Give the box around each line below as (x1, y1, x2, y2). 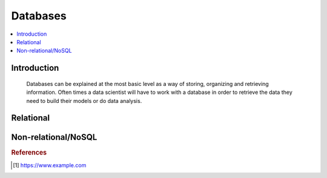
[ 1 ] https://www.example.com (13, 161, 87, 169)
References (11, 148, 47, 157)
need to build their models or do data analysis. (26, 97, 142, 104)
